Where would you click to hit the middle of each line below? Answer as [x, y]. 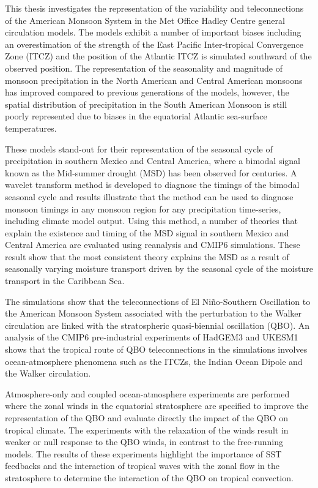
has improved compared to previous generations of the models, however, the [147, 92]
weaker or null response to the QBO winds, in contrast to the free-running [144, 442]
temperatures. [31, 128]
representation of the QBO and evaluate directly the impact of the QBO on [146, 418]
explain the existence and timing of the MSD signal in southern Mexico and [147, 232]
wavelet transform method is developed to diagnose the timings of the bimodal [152, 185]
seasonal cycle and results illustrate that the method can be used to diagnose [149, 196]
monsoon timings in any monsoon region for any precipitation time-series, [143, 208]
